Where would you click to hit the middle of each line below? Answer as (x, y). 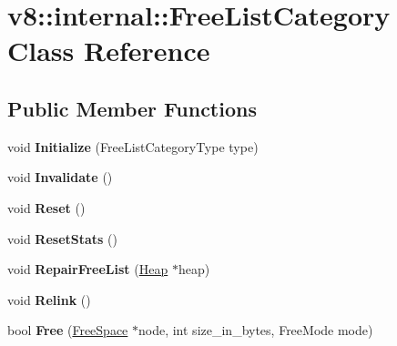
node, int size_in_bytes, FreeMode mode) (256, 330)
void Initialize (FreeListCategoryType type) (133, 146)
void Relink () (49, 299)
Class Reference (109, 51)
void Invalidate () (60, 177)
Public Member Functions (132, 108)
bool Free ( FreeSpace (68, 330)
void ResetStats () (63, 238)
